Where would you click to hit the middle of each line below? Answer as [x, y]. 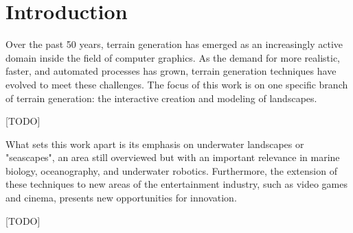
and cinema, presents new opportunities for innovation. [121, 198]
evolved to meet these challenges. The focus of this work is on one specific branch [177, 84]
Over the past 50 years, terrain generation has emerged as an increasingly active [174, 44]
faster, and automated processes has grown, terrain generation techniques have [171, 71]
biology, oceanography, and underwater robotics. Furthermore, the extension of [171, 170]
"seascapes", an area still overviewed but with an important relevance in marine [173, 157]
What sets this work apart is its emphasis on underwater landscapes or [155, 144]
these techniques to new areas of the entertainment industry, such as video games [176, 184]
